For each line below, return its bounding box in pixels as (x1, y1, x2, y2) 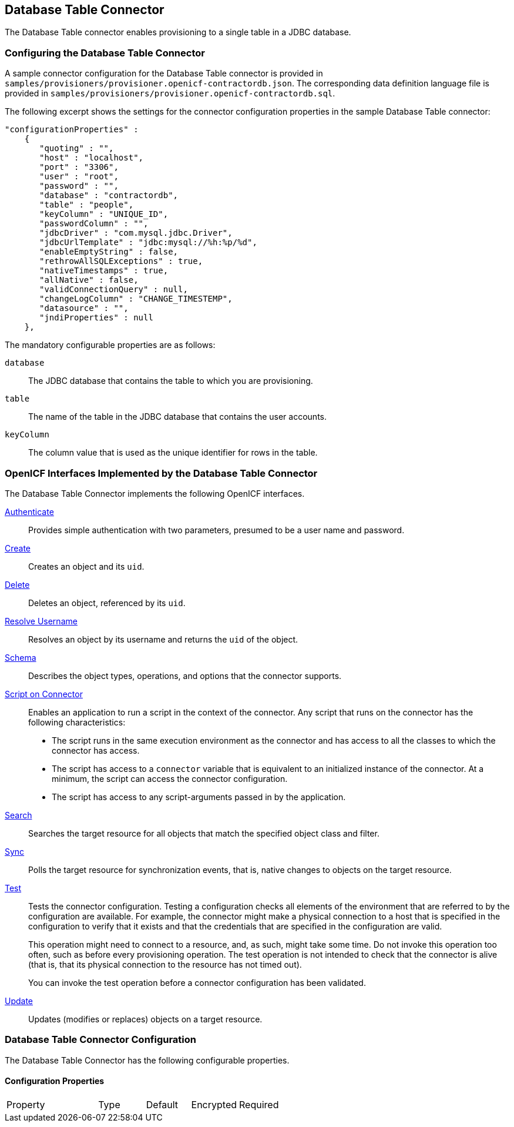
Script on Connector (5, 688, 83, 699)
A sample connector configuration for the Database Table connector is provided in (5, 68, 323, 79)
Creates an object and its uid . (28, 561, 145, 571)
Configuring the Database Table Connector (5, 46, 205, 59)
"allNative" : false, (39, 275, 139, 285)
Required (239, 1098, 279, 1111)
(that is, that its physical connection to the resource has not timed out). (28, 959, 302, 969)
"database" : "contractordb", (39, 190, 179, 200)
